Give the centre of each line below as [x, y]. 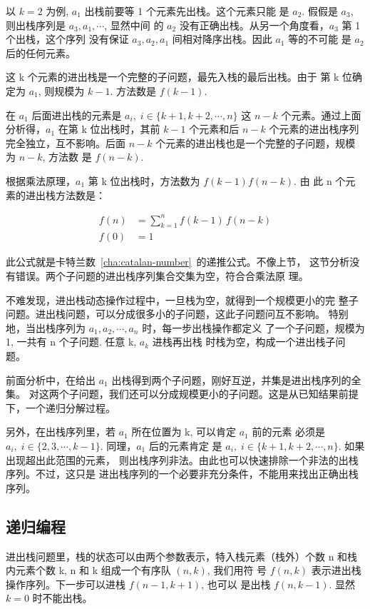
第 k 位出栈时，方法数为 [144, 180]
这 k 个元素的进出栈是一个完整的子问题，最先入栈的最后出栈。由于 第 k [173, 77]
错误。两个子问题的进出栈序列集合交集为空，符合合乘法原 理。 [162, 276]
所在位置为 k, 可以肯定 [184, 432]
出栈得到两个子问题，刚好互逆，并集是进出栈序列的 [231, 379]
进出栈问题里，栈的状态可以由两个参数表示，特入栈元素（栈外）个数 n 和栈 [182, 556]
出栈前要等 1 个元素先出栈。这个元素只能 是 [187, 11]
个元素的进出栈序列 [314, 129]
